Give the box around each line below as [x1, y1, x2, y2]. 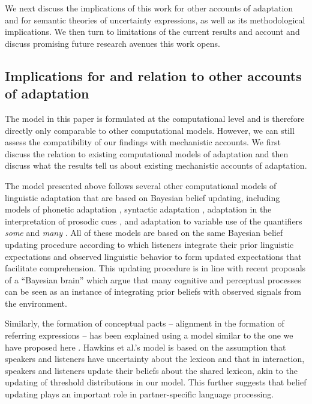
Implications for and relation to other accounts [5, 66, 302, 85]
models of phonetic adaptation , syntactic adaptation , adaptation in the [5, 203, 272, 216]
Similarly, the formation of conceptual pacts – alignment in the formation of [5, 317, 284, 330]
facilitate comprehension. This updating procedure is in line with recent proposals [5, 262, 306, 274]
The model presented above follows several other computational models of [5, 179, 277, 191]
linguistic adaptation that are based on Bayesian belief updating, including [5, 191, 280, 204]
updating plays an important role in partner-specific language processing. [5, 388, 274, 400]
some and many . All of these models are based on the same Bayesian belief [5, 226, 283, 239]
